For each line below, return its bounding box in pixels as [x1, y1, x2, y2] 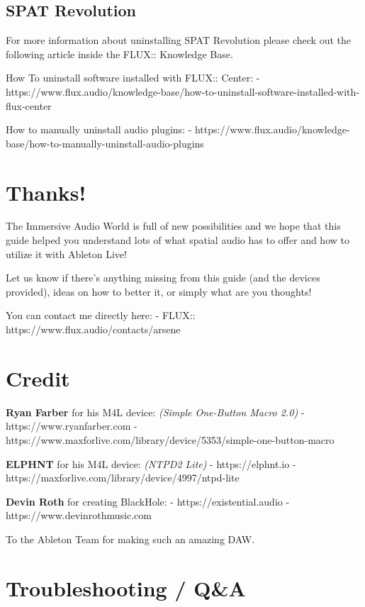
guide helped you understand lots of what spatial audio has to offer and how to [6, 233, 349, 247]
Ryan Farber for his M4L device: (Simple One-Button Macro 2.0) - [6, 404, 305, 419]
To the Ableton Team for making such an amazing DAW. [6, 531, 255, 546]
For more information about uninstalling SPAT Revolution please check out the [6, 33, 352, 48]
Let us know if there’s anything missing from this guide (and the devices [6, 270, 320, 285]
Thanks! [6, 177, 86, 206]
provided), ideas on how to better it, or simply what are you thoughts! [6, 284, 312, 299]
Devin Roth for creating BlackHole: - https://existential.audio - [6, 494, 290, 508]
